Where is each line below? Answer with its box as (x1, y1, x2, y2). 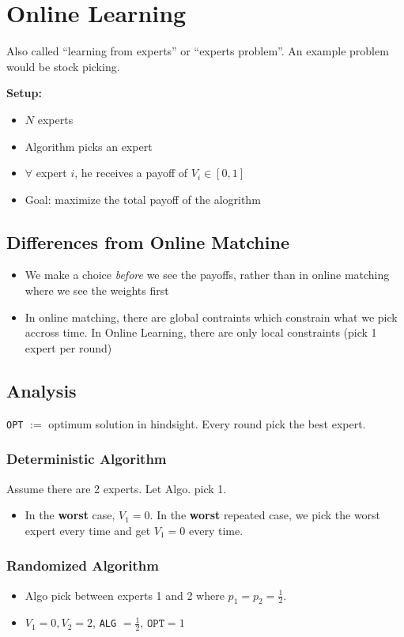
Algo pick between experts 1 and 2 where (25, 586, 225, 603)
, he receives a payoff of (74, 164, 188, 181)
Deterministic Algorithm (6, 449, 167, 469)
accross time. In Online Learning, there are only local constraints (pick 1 (25, 324, 377, 341)
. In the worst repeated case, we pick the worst (149, 507, 381, 523)
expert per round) (25, 339, 112, 356)
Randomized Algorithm (6, 556, 159, 575)
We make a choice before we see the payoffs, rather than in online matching (25, 266, 390, 283)
